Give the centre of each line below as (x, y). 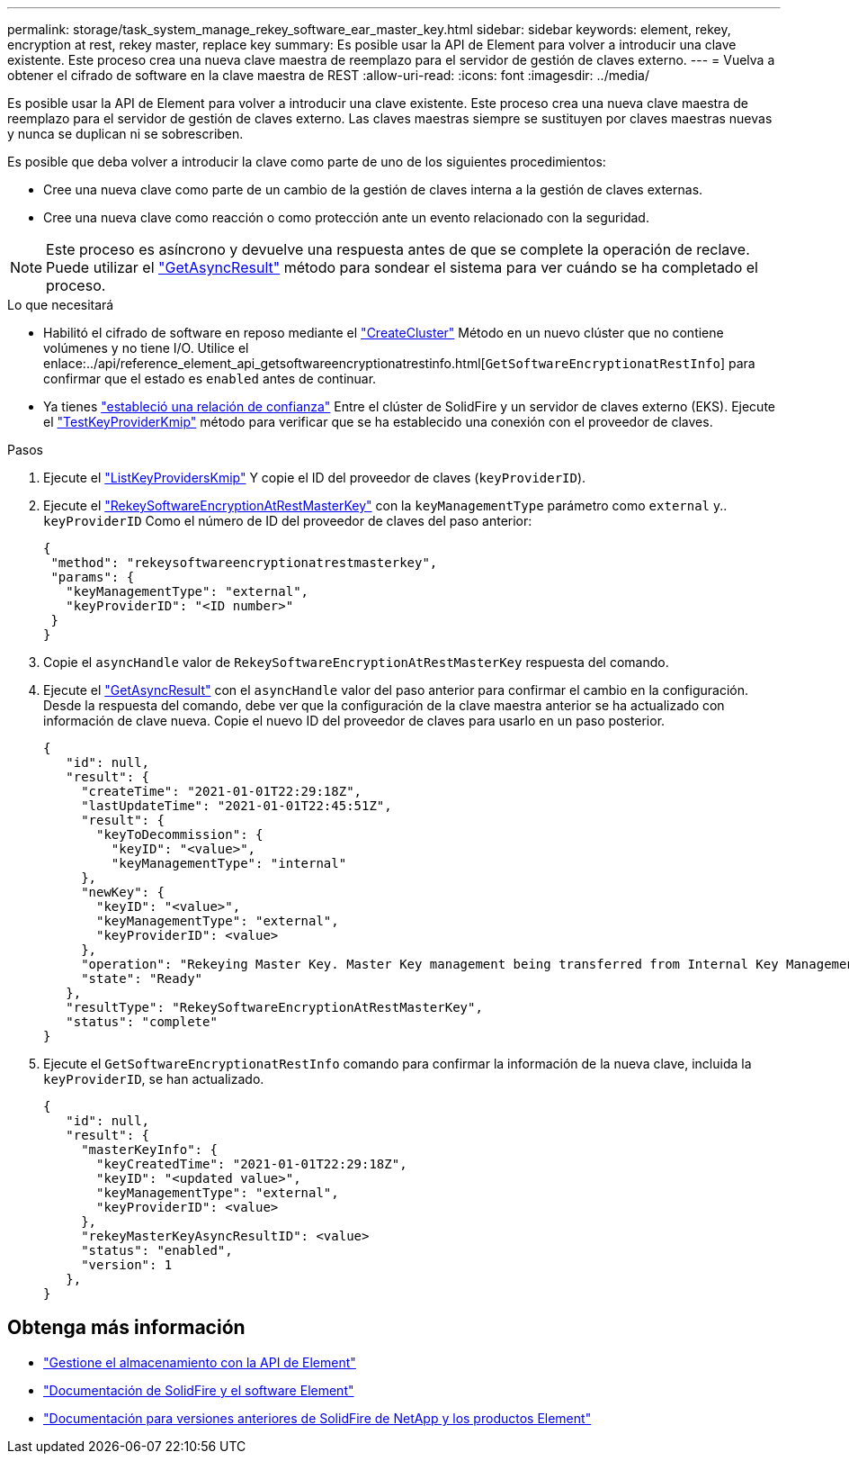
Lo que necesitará (61, 305)
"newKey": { (123, 892)
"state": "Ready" (142, 979)
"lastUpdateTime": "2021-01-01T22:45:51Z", (237, 806)
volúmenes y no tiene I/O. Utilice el (146, 348)
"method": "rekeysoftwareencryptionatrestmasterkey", (244, 563)
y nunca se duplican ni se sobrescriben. (125, 134)
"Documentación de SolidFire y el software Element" (199, 1390)
